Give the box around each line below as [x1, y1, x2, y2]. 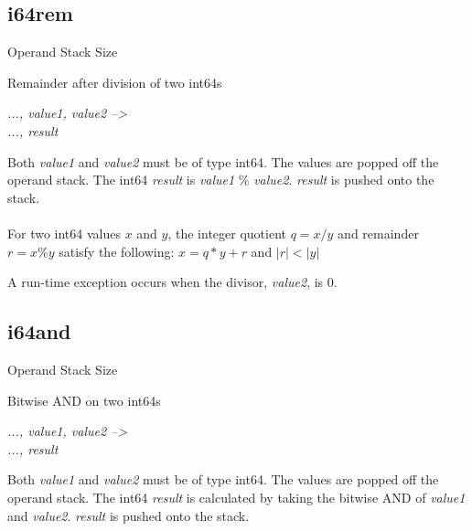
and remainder [338, 223, 419, 242]
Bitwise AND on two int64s [7, 390, 161, 409]
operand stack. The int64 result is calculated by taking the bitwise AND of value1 [7, 487, 466, 506]
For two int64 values [7, 223, 121, 242]
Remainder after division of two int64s [7, 72, 222, 91]
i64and [7, 317, 71, 345]
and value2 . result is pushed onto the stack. [7, 505, 250, 525]
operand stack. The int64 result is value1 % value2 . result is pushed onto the [7, 170, 434, 189]
